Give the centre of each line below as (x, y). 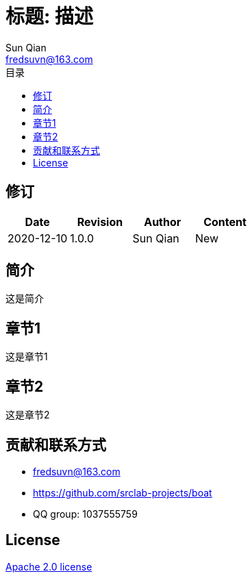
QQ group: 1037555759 (85, 514)
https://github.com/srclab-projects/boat (123, 492)
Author (163, 222)
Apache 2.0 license (49, 566)
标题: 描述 (49, 16)
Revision (100, 222)
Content (225, 222)
